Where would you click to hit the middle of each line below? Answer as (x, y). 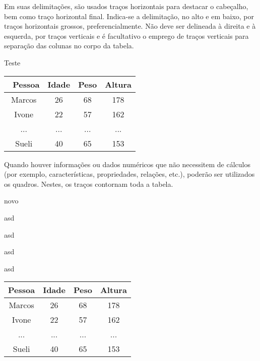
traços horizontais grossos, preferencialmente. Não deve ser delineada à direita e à (130, 26)
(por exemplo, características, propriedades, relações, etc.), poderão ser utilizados (129, 174)
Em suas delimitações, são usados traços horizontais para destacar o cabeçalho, (126, 6)
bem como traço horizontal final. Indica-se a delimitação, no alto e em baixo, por (129, 16)
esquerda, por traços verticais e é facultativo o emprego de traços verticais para (126, 35)
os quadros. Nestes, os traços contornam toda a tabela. (89, 184)
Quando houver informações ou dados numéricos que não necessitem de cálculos (127, 164)
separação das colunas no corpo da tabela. (69, 46)
